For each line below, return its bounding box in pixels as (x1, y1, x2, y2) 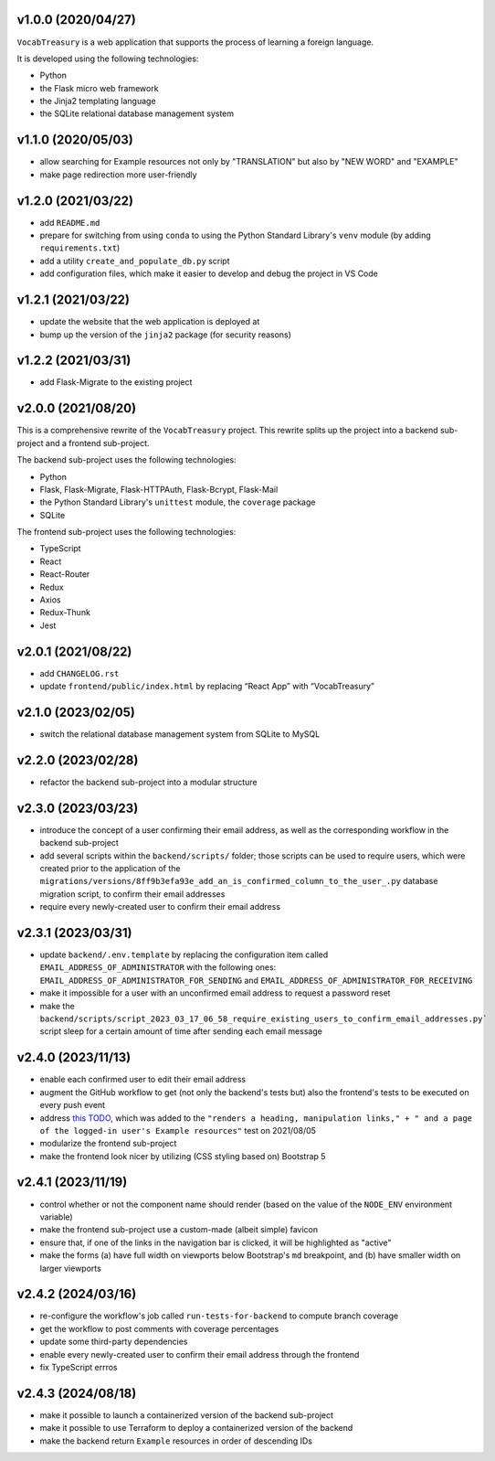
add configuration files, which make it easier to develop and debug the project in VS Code (39, 268, 378, 279)
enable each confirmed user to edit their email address (39, 1074, 247, 1085)
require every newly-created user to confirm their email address (39, 901, 281, 912)
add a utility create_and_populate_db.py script (39, 255, 230, 266)
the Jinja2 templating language (39, 96, 156, 107)
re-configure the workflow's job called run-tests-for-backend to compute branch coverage (39, 1310, 399, 1321)
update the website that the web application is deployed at (39, 316, 260, 327)
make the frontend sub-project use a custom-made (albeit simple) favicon (39, 1224, 319, 1235)
